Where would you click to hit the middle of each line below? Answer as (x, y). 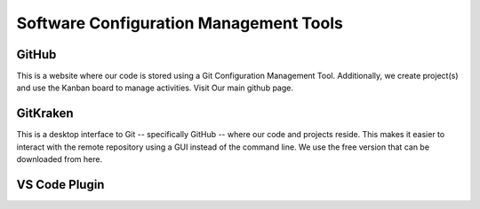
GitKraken (45, 114)
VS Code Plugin (60, 185)
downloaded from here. (59, 159)
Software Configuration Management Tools (180, 23)
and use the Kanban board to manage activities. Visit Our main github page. (155, 88)
